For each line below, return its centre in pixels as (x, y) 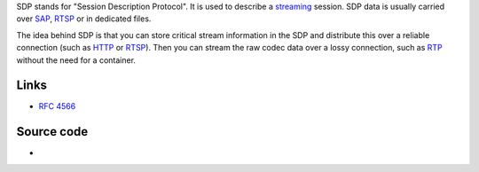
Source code (52, 132)
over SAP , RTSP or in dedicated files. (84, 19)
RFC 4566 (57, 106)
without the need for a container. (76, 60)
